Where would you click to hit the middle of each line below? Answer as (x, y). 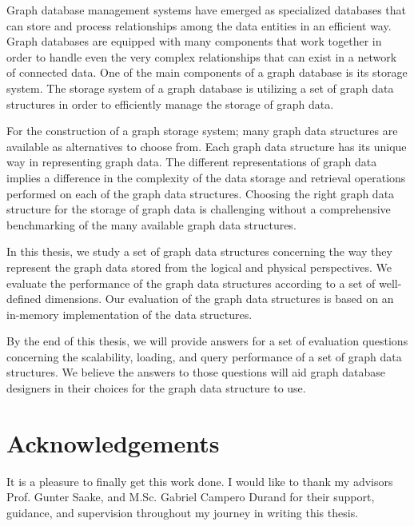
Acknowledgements (113, 442)
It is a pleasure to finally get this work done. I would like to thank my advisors (200, 481)
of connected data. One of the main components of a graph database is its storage (207, 72)
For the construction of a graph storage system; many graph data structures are (202, 131)
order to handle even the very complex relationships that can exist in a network (202, 56)
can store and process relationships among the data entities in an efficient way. (199, 25)
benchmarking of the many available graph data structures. (151, 224)
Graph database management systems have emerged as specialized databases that (207, 10)
